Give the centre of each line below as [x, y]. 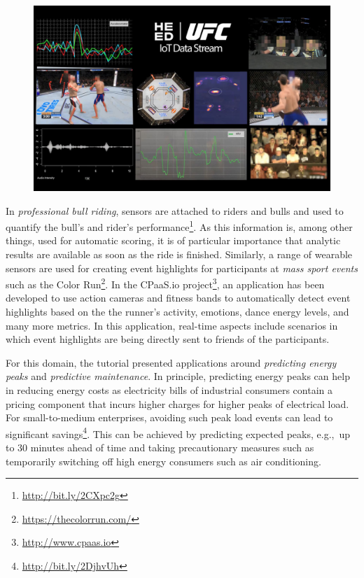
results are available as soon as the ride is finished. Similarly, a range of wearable [179, 254]
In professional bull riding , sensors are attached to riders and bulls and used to [175, 210]
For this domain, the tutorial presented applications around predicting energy [171, 362]
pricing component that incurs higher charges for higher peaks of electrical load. [177, 403]
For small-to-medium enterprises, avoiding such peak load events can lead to [169, 417]
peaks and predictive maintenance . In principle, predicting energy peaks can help [178, 376]
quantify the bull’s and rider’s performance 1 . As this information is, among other [179, 226]
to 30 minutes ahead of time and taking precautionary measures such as [160, 447]
